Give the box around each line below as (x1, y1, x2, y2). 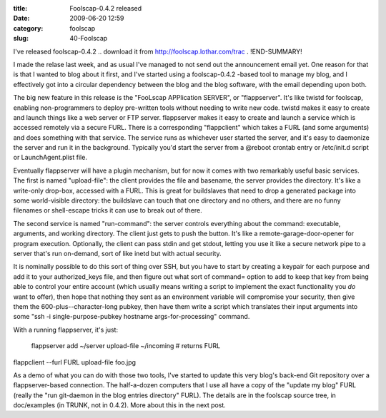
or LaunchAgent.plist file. (13, 153, 87, 162)
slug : (13, 34, 29, 43)
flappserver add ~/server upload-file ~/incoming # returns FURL (31, 342, 221, 350)
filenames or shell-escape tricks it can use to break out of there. (13, 206, 203, 215)
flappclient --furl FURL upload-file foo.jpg (13, 357, 136, 367)
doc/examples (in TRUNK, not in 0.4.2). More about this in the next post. (13, 401, 227, 409)
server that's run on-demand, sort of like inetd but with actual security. (13, 249, 222, 258)
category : (13, 24, 44, 32)
